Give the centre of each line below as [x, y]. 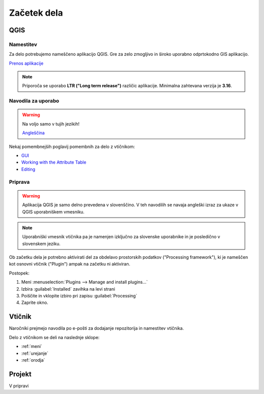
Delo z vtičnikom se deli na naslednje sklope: [54, 337]
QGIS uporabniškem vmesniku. [53, 212]
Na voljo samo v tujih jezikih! [51, 124]
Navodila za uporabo [34, 101]
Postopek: [19, 273]
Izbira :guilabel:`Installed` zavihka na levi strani [68, 289]
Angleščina [33, 133]
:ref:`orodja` [33, 360]
